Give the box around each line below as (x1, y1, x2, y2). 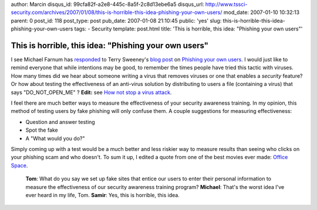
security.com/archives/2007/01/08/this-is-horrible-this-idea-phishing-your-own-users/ (11, 9, 222, 16)
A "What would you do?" (25, 135, 85, 142)
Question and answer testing (25, 118, 95, 125)
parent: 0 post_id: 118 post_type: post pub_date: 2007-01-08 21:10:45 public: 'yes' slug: (11, 17, 222, 24)
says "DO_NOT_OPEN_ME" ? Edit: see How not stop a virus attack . (11, 88, 172, 96)
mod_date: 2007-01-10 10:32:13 (223, 9, 299, 16)
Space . (11, 161, 28, 169)
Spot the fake (25, 126, 58, 134)
